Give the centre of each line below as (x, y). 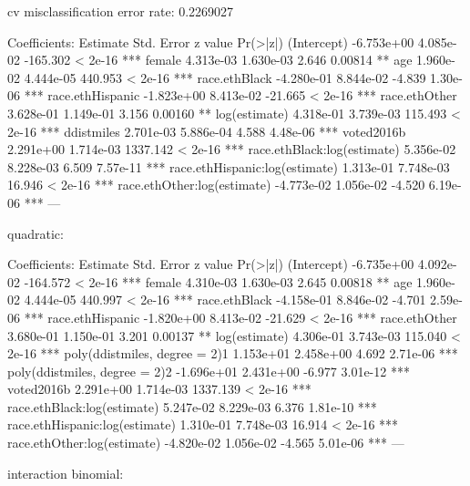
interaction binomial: (66, 473)
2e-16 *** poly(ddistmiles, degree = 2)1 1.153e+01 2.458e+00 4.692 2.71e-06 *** (233, 353)
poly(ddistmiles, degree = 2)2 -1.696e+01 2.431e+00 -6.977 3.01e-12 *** (209, 371)
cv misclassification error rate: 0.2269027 (121, 11)
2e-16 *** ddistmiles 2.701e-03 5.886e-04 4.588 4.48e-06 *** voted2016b (207, 131)
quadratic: (36, 233)
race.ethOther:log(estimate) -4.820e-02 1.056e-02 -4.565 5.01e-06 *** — (206, 443)
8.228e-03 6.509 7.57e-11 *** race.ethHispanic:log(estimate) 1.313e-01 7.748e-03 (229, 166)
